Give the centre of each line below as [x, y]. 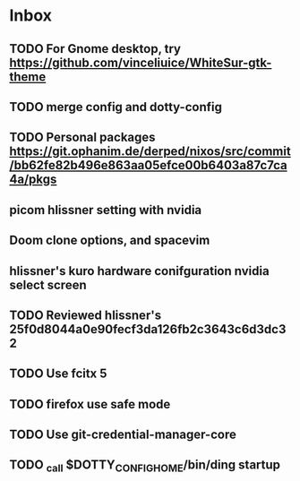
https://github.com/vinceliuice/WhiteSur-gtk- [141, 62]
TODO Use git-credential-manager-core [123, 435]
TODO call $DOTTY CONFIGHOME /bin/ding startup [145, 466]
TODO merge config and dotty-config [116, 107]
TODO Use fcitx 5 [58, 374]
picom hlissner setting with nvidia [106, 210]
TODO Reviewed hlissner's [86, 315]
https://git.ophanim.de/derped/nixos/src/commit [150, 152]
